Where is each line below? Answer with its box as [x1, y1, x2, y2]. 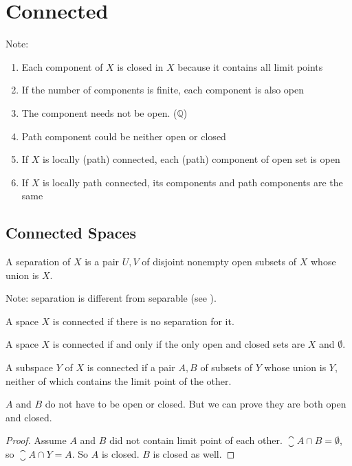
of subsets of [200, 360, 253, 375]
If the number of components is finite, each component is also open [21, 82, 305, 97]
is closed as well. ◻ [153, 447, 235, 461]
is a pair [85, 254, 120, 269]
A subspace [5, 360, 53, 375]
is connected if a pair [87, 360, 175, 375]
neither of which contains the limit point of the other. [5, 373, 232, 388]
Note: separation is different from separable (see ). [5, 291, 217, 305]
